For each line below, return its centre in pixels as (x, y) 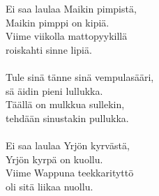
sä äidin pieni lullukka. (54, 90)
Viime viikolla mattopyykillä (67, 36)
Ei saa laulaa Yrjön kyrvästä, (68, 145)
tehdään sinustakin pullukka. (67, 118)
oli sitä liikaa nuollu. (50, 186)
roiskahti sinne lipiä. (49, 49)
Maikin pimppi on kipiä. (58, 22)
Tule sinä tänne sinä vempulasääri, (80, 76)
